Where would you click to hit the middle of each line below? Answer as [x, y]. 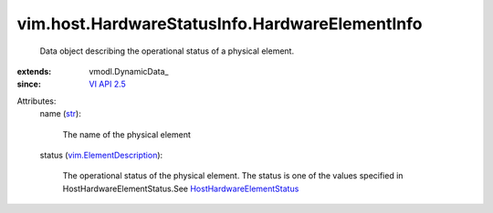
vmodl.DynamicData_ [129, 71]
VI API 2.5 [108, 84]
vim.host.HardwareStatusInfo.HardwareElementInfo [220, 24]
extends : [34, 71]
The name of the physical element [126, 134]
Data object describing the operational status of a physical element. [167, 51]
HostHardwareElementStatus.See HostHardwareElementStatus [181, 188]
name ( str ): [60, 114]
